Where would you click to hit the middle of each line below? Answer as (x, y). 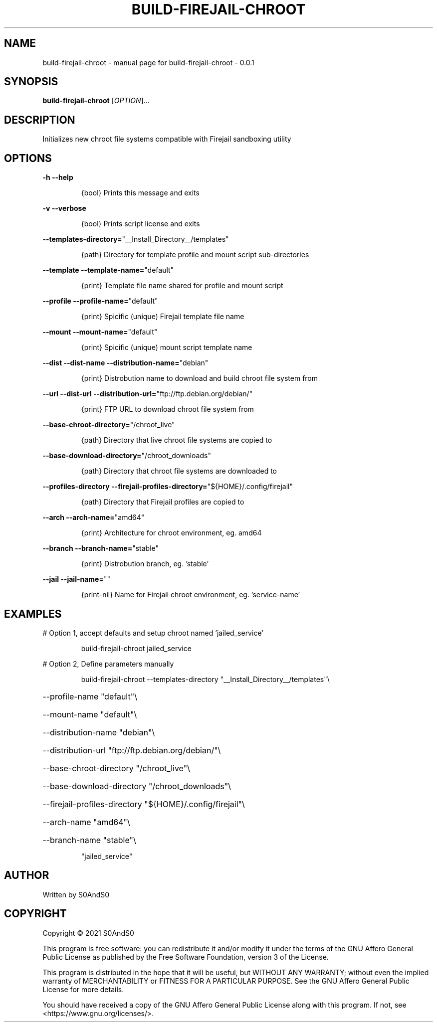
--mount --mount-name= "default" (100, 332)
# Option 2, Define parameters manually (108, 664)
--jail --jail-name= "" (76, 579)
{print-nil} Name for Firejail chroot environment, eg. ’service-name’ (191, 595)
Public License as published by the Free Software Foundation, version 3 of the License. (186, 957)
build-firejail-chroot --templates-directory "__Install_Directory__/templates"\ (205, 679)
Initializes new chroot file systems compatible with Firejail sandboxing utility (167, 139)
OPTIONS (28, 158)
